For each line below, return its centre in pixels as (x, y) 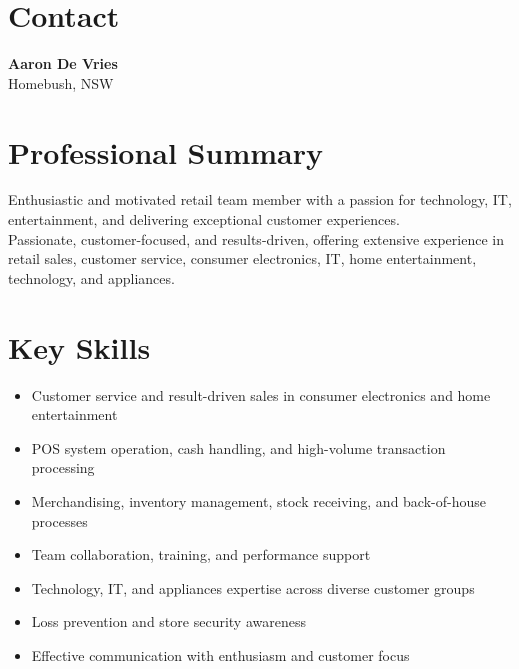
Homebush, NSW (61, 82)
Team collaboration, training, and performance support (201, 554)
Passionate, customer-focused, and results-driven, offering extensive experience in (256, 238)
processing (63, 467)
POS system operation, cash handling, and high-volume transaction (238, 447)
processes (59, 520)
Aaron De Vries (63, 63)
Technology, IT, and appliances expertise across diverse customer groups (253, 587)
